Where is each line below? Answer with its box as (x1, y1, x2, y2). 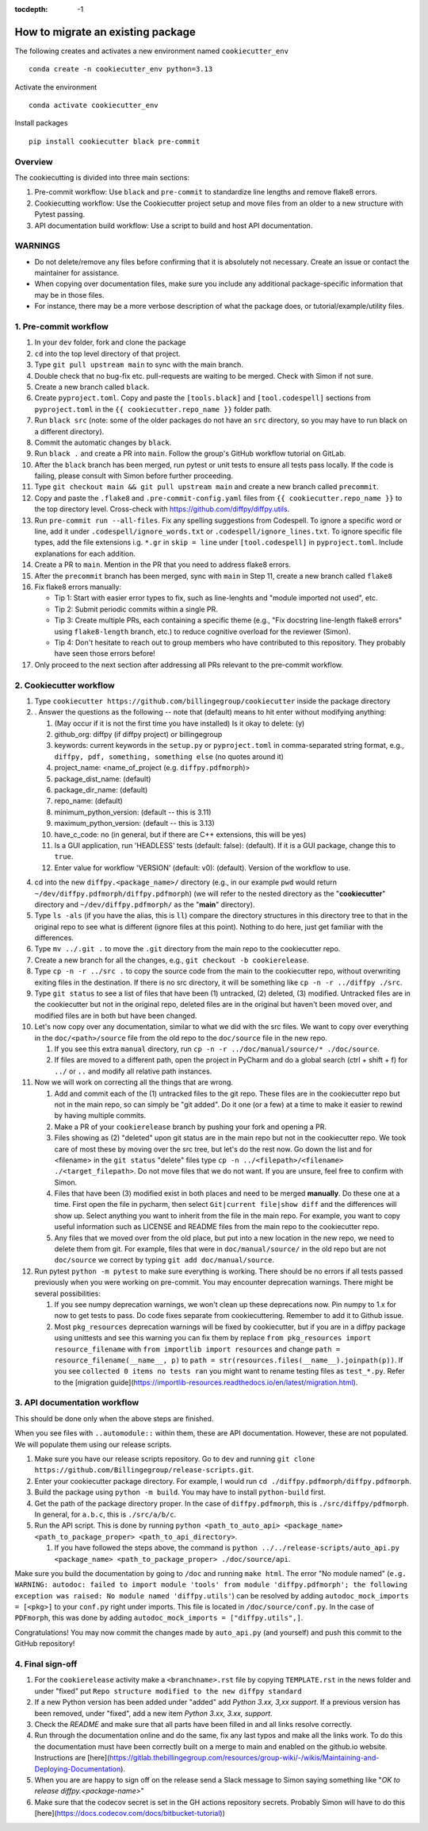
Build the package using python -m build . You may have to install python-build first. (34, 1487, 327, 1497)
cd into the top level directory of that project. (34, 349, 182, 358)
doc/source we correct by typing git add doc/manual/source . (54, 1255, 275, 1265)
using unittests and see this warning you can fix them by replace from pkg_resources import (54, 1333, 372, 1343)
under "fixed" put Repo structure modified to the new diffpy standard (34, 1686, 302, 1695)
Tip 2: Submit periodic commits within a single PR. (54, 604, 218, 614)
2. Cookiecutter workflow (14, 680, 115, 691)
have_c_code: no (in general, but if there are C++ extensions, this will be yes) (54, 830, 307, 839)
